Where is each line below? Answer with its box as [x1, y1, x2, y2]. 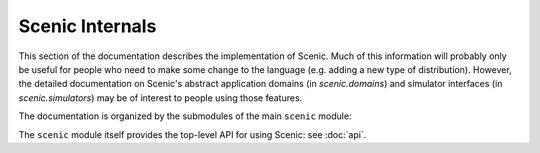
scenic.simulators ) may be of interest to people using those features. [18, 91, 303, 104]
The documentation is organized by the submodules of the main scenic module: [18, 110, 352, 122]
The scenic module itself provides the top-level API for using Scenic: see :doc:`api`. [18, 128, 367, 140]
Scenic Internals [18, 15, 157, 37]
